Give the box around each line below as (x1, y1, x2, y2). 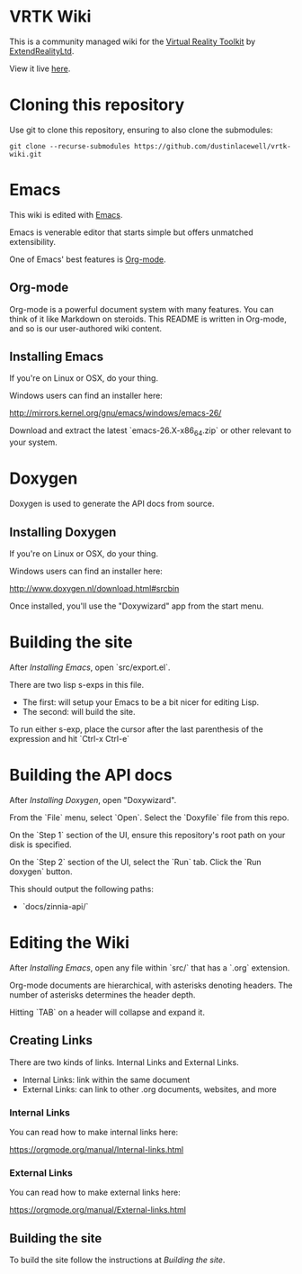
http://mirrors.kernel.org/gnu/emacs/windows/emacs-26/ (9, 408, 222, 419)
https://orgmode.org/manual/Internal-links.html (9, 1143, 184, 1154)
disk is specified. (9, 839, 72, 850)
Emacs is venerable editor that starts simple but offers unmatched (9, 227, 253, 238)
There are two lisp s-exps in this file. (9, 679, 145, 690)
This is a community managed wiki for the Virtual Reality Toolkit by (9, 36, 256, 47)
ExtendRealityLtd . (9, 45, 75, 56)
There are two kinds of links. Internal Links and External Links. (9, 1056, 240, 1068)
